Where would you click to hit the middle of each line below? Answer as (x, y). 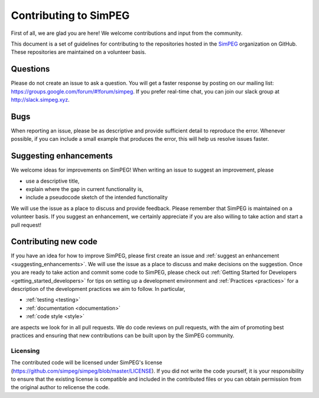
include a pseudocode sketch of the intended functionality (97, 198)
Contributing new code (54, 242)
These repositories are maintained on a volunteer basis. (79, 52)
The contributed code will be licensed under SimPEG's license (87, 363)
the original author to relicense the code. (60, 387)
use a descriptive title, (53, 181)
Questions (30, 69)
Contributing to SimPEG (70, 15)
